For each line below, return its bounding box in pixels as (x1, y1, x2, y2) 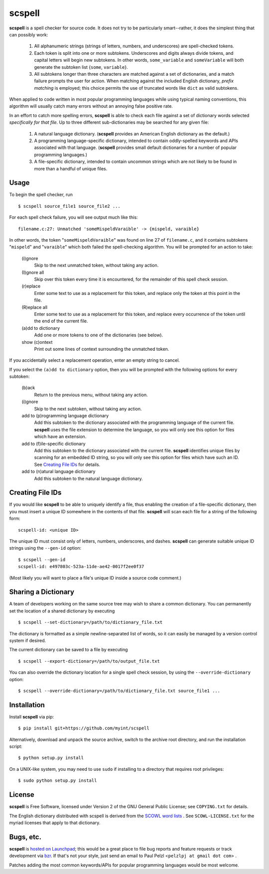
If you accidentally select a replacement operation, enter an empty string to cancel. (9, 357, 180, 363)
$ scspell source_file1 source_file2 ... (18, 203, 121, 209)
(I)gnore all (21, 269, 44, 275)
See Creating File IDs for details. (34, 461, 101, 467)
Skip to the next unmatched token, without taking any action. (34, 262, 159, 269)
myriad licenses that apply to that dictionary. (9, 820, 101, 826)
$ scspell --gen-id (18, 557, 66, 563)
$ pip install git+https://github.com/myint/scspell (18, 726, 149, 731)
